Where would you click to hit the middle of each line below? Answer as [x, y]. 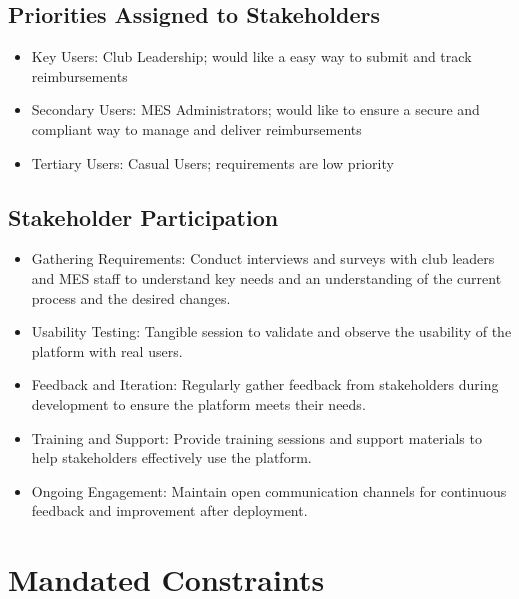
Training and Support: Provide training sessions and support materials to [256, 437]
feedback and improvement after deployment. [169, 510]
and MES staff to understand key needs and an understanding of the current [266, 277]
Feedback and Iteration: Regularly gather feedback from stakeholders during [265, 384]
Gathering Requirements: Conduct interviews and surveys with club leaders [263, 258]
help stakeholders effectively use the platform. [171, 457]
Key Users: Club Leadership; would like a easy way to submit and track [251, 56]
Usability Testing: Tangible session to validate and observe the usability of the [271, 331]
